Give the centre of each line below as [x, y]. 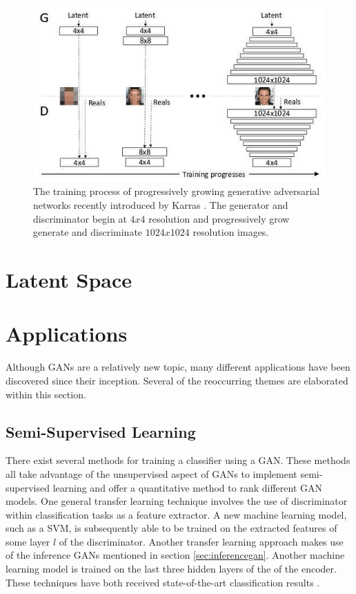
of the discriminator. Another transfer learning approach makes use [201, 541]
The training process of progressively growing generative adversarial [177, 191]
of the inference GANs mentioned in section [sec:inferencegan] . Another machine [175, 555]
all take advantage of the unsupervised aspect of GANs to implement [151, 473]
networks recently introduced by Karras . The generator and [161, 205]
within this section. [46, 394]
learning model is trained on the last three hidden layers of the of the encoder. [171, 569]
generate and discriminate [88, 232]
